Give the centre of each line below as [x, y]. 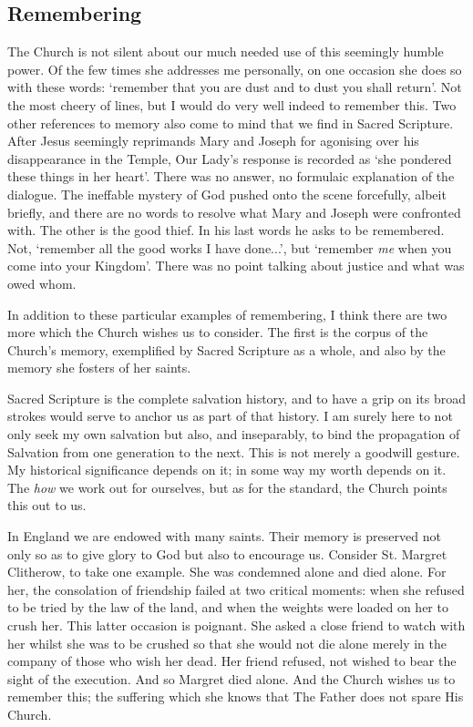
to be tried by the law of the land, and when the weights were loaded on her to [228, 607]
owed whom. [42, 283]
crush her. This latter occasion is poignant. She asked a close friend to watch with [236, 625]
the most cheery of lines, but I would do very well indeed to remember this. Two [232, 104]
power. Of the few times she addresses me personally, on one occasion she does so [235, 69]
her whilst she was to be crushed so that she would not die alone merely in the [227, 643]
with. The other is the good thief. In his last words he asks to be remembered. [226, 230]
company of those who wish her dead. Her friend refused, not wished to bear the [232, 661]
